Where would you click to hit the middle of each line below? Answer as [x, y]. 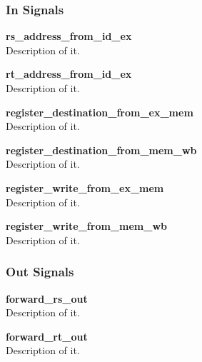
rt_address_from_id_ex [69, 74]
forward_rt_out [47, 336]
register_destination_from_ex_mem [100, 112]
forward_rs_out [47, 298]
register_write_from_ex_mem [85, 187]
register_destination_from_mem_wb [101, 150]
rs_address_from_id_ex [69, 36]
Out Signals [40, 272]
